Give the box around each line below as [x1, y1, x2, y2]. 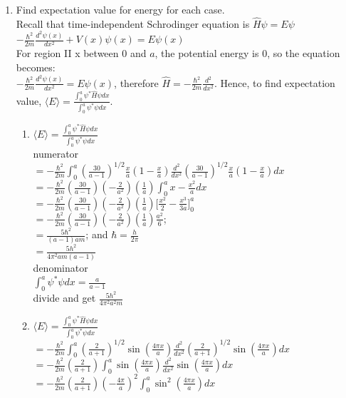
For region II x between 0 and [16, 46, 147, 61]
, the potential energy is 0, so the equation [154, 46, 340, 61]
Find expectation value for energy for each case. [16, 2, 225, 16]
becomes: [16, 60, 56, 75]
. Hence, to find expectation [214, 75, 335, 90]
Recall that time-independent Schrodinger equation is [16, 16, 250, 31]
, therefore [114, 75, 159, 90]
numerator [33, 146, 79, 161]
